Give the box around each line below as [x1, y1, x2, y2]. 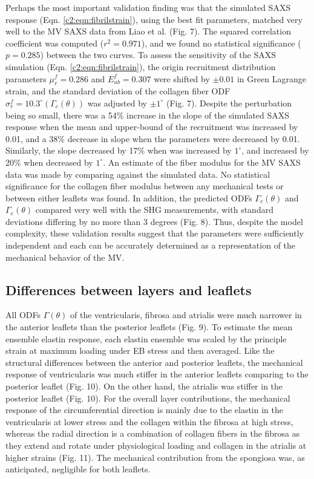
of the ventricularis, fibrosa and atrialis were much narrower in [70, 308, 302, 321]
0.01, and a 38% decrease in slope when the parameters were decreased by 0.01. [5, 132, 300, 145]
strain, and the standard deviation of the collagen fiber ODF [5, 85, 231, 97]
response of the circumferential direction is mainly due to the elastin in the [5, 403, 283, 416]
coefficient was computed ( [5, 36, 104, 49]
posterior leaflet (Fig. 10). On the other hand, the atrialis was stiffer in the [5, 380, 283, 393]
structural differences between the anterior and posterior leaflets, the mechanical [5, 356, 303, 368]
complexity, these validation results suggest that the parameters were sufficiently [5, 227, 304, 239]
